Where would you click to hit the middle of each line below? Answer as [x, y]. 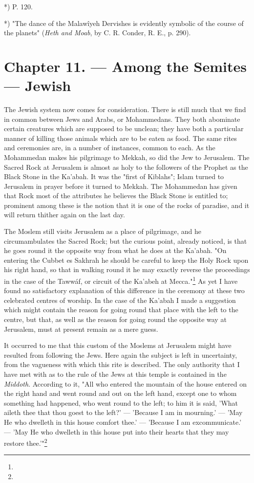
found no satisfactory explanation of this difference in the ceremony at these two [124, 290]
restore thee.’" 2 [26, 442]
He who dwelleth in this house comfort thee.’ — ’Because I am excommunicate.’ [123, 422]
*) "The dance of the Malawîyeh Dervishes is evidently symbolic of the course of [124, 23]
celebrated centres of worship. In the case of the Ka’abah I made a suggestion [120, 300]
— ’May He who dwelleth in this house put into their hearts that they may [116, 431]
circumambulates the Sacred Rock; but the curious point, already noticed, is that [126, 241]
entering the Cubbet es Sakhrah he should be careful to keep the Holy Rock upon [126, 260]
